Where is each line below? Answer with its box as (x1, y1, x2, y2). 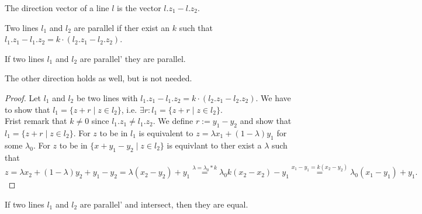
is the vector (117, 2, 161, 13)
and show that (240, 115, 292, 127)
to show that (5, 103, 50, 115)
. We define (153, 115, 193, 127)
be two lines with (76, 91, 138, 103)
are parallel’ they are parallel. (79, 52, 186, 64)
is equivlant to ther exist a (167, 139, 262, 151)
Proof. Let (5, 91, 41, 103)
